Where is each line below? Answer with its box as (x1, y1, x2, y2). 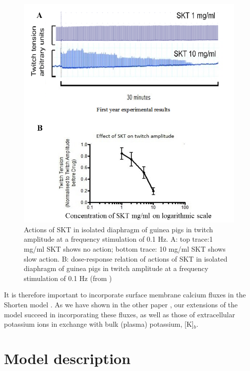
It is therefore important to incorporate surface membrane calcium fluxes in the (4, 289, 246, 300)
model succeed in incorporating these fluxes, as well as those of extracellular (4, 309, 235, 319)
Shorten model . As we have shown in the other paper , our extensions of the (4, 299, 238, 310)
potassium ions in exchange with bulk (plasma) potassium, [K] (4, 319, 194, 329)
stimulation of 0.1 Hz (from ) (24, 273, 112, 283)
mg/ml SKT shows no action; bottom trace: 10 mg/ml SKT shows (24, 244, 226, 254)
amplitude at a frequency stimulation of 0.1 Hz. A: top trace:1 (24, 234, 213, 244)
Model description (4, 348, 131, 368)
